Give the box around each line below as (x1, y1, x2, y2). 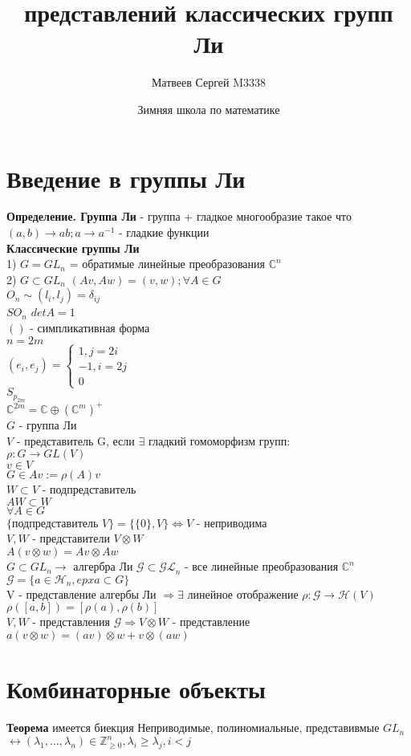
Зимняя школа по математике (137, 100, 280, 117)
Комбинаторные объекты (6, 673, 266, 705)
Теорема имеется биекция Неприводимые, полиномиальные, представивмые (6, 719, 380, 736)
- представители (32, 530, 110, 547)
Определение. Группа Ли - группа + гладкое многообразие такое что (6, 208, 352, 225)
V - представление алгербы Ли (6, 585, 157, 602)
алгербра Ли (73, 558, 133, 575)
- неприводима (196, 514, 267, 530)
